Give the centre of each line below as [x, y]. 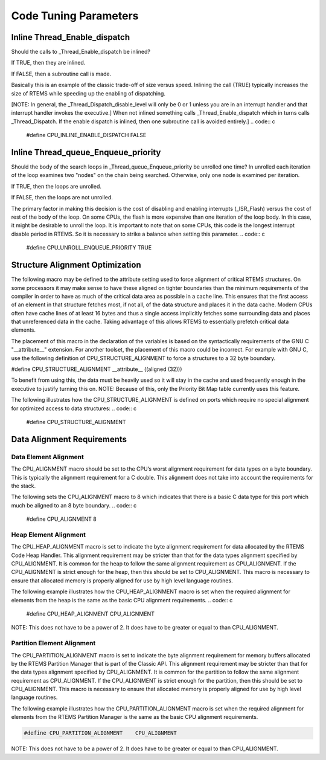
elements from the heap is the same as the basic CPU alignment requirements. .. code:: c [122, 600]
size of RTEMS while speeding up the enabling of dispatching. [88, 93]
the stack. [24, 486]
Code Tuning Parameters [75, 16]
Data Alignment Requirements [69, 439]
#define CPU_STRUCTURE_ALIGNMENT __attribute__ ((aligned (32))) [97, 369]
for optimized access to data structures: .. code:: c [74, 408]
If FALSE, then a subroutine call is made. [61, 74]
